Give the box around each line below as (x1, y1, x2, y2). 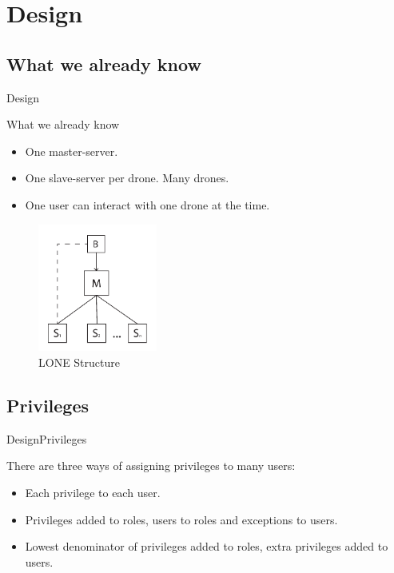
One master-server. (25, 142, 118, 159)
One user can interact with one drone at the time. (25, 196, 270, 213)
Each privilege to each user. (25, 483, 161, 500)
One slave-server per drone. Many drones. (25, 169, 229, 186)
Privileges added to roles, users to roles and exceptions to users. (25, 511, 338, 527)
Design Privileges (6, 430, 87, 447)
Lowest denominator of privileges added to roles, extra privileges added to (25, 538, 388, 555)
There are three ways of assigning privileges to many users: (6, 457, 296, 474)
